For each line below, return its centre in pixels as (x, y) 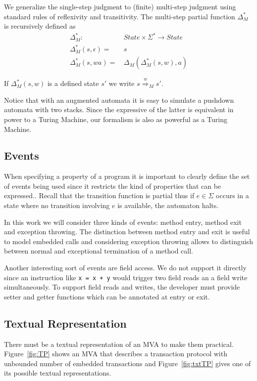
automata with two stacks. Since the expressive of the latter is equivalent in (119, 109)
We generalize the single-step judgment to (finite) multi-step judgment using (120, 6)
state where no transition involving (57, 205)
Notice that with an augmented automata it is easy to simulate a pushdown (119, 100)
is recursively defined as (40, 26)
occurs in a (232, 195)
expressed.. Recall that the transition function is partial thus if (99, 195)
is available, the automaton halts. (168, 205)
